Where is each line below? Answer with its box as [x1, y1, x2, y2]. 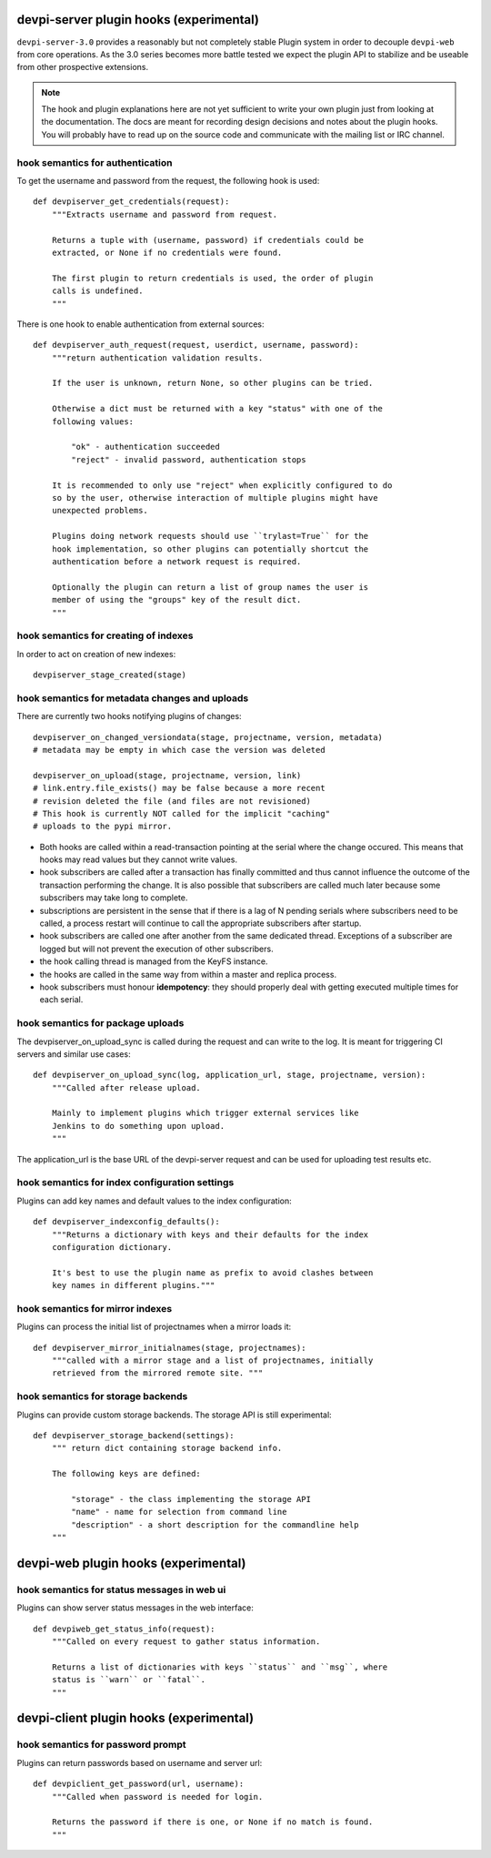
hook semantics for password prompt [16, 1739, 186, 1751]
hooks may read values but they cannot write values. [39, 854, 238, 865]
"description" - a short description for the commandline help [71, 1519, 359, 1529]
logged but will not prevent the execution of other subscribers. [39, 943, 274, 954]
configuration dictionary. [51, 1242, 173, 1252]
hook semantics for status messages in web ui [16, 1583, 226, 1596]
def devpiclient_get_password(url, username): [33, 1779, 245, 1789]
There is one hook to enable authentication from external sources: [16, 319, 265, 330]
